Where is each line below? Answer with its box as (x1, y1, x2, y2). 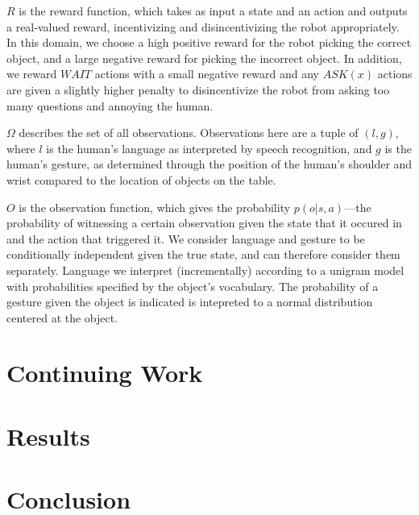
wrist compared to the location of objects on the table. (6, 171, 276, 188)
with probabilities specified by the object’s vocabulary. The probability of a (6, 277, 379, 294)
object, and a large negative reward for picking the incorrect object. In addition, (6, 49, 402, 66)
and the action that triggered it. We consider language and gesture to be (6, 230, 365, 247)
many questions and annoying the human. (6, 97, 214, 114)
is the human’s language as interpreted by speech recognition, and (46, 139, 372, 156)
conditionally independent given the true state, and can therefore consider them (6, 246, 400, 263)
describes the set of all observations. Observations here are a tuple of (19, 124, 359, 141)
